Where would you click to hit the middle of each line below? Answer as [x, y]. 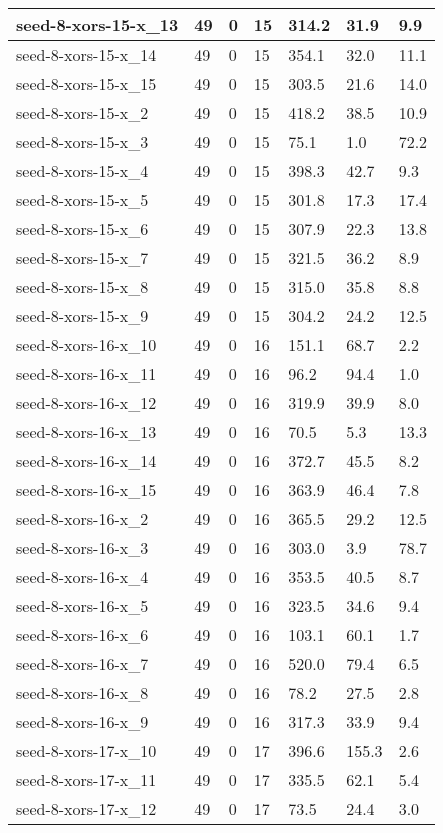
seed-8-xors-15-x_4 [82, 170]
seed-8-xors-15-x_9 [82, 315]
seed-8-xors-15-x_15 [86, 83]
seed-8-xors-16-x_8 [82, 692]
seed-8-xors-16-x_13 [86, 431]
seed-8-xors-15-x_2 [82, 112]
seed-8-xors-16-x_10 [86, 344]
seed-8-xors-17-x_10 [86, 750]
